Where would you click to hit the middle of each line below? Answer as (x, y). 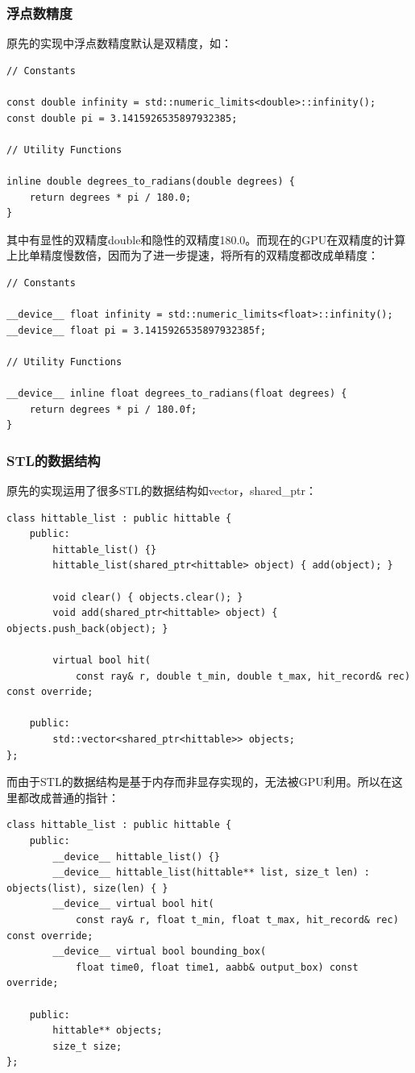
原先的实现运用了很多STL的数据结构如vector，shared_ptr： (162, 491)
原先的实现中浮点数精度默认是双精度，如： (119, 43)
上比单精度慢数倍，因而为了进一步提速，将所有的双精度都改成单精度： (193, 255)
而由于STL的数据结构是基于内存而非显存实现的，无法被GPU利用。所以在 (199, 782)
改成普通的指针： (74, 797)
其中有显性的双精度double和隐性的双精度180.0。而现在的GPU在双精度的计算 (206, 239)
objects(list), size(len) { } (87, 888)
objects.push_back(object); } (87, 628)
